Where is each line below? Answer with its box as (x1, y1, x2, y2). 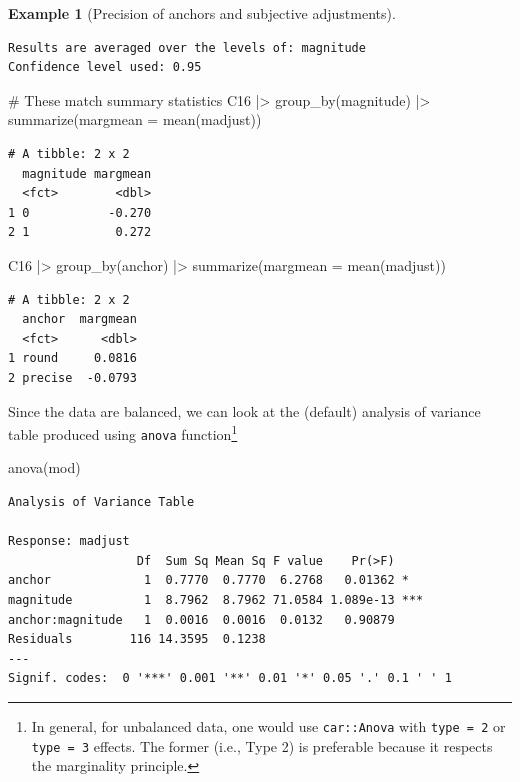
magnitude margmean (22, 166, 152, 181)
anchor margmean (22, 312, 137, 327)
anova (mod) (8, 457, 81, 478)
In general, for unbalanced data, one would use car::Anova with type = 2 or (31, 715, 506, 736)
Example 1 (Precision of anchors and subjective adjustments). (8, 3, 396, 23)
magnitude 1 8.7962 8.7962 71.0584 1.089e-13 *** (8, 592, 424, 607)
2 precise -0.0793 (8, 370, 137, 385)
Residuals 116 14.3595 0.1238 (8, 632, 266, 647)
